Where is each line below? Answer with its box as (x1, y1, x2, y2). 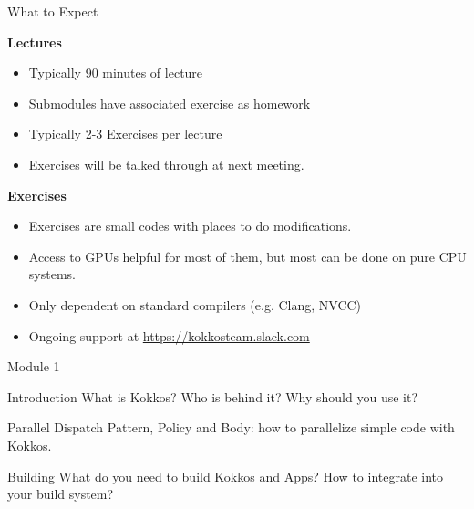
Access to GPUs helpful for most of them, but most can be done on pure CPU (28, 246, 467, 265)
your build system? (7, 484, 114, 504)
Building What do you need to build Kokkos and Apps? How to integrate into (7, 466, 443, 485)
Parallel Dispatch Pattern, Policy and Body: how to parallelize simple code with (7, 418, 455, 437)
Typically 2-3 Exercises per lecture (28, 124, 222, 143)
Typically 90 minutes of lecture (28, 63, 203, 82)
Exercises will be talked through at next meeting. (28, 154, 304, 173)
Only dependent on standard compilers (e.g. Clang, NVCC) (28, 295, 362, 314)
